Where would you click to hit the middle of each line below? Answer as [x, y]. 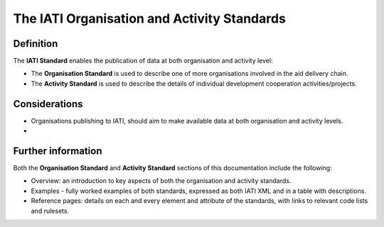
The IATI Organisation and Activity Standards [149, 18]
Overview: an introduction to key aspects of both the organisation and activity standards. [161, 181]
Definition [36, 44]
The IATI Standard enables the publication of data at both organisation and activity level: [143, 61]
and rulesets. [50, 211]
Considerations [48, 104]
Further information [58, 151]
